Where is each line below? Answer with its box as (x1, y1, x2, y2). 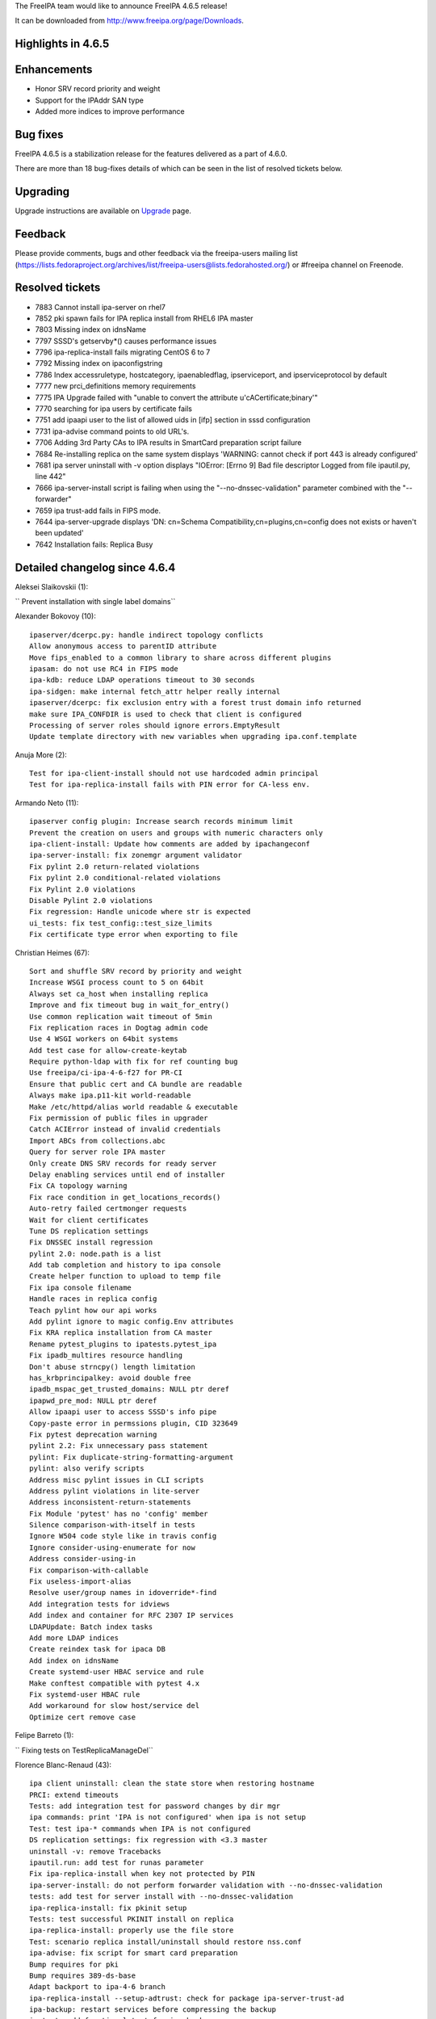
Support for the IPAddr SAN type (35, 95, 145, 105)
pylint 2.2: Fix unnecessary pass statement (29, 1442, 209, 1450)
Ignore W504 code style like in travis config (29, 1531, 217, 1541)
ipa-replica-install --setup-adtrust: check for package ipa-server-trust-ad (29, 1993, 345, 2003)
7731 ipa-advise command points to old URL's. (35, 426, 190, 436)
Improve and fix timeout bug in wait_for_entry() (29, 1001, 230, 1009)
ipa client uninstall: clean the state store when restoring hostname (29, 1779, 315, 1788)
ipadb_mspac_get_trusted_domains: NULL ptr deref (29, 1385, 230, 1394)
